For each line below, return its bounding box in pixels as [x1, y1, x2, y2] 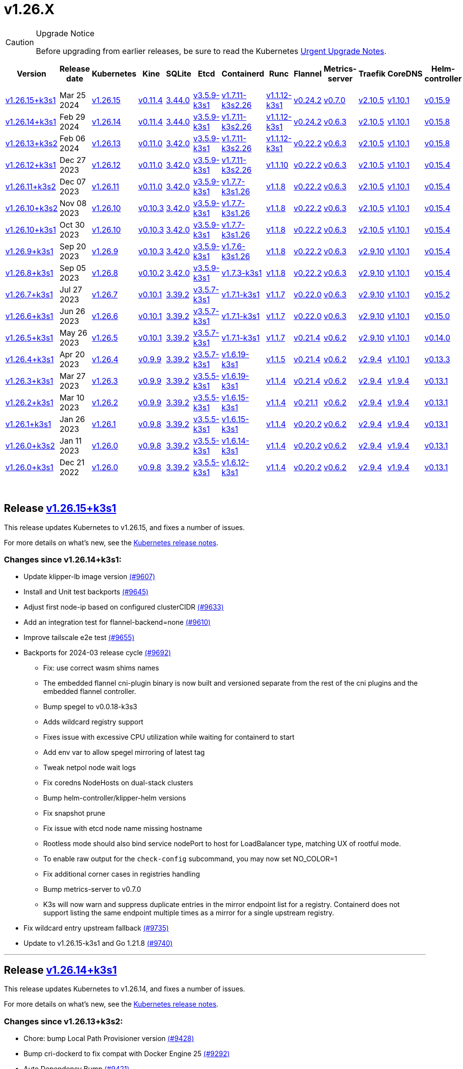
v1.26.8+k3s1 [5, 267, 53, 278]
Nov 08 [59, 198, 87, 208]
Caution [5, 37, 34, 47]
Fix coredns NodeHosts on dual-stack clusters [43, 778, 193, 787]
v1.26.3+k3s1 [5, 375, 53, 386]
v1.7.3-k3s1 [221, 267, 262, 278]
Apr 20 [59, 349, 85, 359]
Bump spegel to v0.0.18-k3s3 [43, 702, 137, 711]
